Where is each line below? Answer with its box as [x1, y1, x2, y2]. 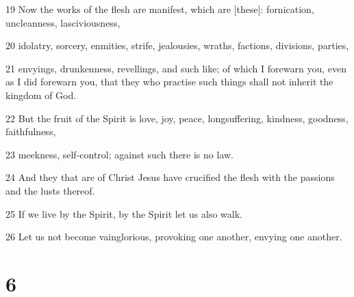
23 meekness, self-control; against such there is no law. [5, 147, 233, 161]
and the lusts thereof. [5, 183, 95, 197]
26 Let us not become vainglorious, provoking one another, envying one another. [5, 229, 342, 244]
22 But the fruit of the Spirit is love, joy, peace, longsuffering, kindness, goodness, [5, 111, 349, 125]
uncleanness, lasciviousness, [5, 15, 121, 29]
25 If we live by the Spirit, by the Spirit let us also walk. [5, 206, 242, 221]
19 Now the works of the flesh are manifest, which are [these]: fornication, [5, 2, 314, 16]
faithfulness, [5, 124, 56, 139]
